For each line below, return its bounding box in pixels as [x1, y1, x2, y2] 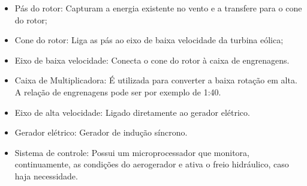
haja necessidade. [14, 169, 78, 182]
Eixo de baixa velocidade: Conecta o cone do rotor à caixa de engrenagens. [14, 53, 290, 66]
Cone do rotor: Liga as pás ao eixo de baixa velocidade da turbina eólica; [14, 34, 284, 46]
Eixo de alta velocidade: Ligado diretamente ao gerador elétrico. [14, 106, 250, 118]
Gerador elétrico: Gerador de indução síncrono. [14, 126, 188, 139]
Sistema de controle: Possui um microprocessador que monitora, [14, 146, 249, 158]
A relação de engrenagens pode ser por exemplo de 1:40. [14, 85, 221, 98]
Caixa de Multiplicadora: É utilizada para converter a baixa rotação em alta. [14, 74, 297, 86]
